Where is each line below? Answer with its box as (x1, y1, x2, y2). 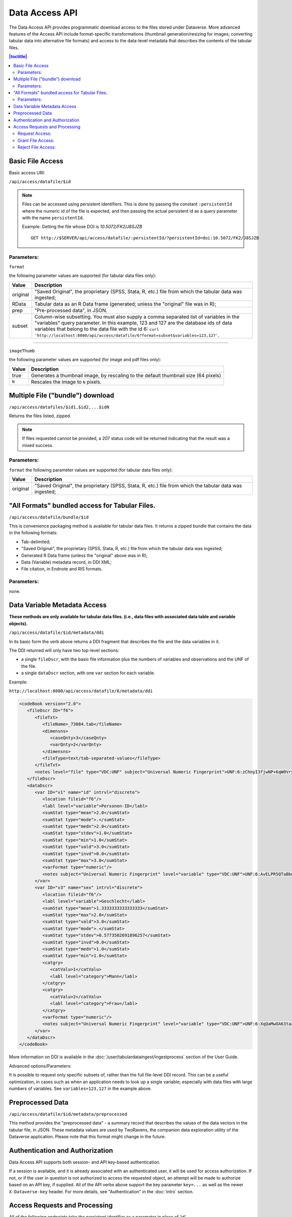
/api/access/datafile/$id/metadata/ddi (9, 630, 104, 635)
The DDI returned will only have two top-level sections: (9, 647, 119, 653)
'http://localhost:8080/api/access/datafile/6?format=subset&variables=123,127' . (34, 332, 220, 338)
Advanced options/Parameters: (9, 1063, 72, 1069)
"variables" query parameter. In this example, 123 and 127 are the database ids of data (34, 319, 232, 326)
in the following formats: (9, 530, 58, 535)
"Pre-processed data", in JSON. (34, 307, 108, 313)
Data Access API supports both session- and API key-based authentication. (9, 1159, 161, 1165)
